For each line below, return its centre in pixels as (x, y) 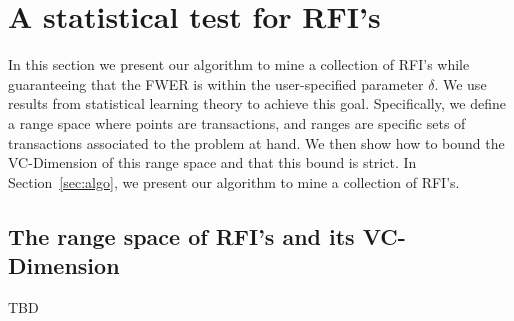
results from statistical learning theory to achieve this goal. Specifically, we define (257, 103)
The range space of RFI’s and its (181, 235)
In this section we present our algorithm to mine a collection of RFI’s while (239, 64)
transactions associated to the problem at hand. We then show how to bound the (256, 142)
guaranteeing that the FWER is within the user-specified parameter (216, 83)
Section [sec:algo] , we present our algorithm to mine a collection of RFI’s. (234, 181)
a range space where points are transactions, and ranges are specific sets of (237, 122)
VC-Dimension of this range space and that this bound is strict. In (212, 162)
